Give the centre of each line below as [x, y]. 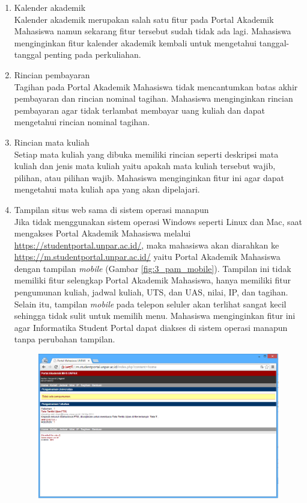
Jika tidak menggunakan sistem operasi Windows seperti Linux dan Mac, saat [158, 221]
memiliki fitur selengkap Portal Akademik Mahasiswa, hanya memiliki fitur [153, 280]
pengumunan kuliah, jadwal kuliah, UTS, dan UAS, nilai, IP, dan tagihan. [151, 292]
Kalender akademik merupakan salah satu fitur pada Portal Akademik [144, 19]
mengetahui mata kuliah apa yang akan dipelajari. [107, 189]
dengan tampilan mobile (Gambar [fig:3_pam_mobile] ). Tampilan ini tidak [153, 268]
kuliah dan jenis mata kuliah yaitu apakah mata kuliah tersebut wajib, [145, 166]
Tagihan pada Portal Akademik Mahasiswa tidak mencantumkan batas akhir [156, 86]
